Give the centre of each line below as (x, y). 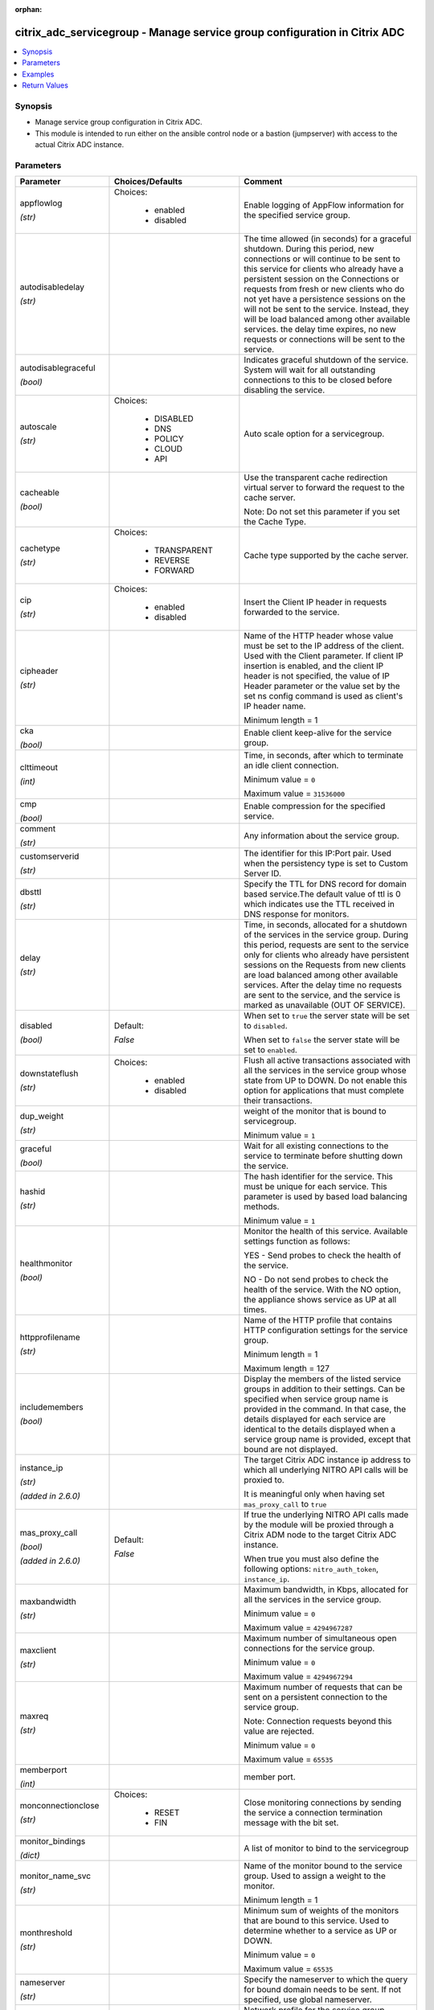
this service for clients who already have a (324, 269)
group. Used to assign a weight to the (315, 1876)
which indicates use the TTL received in (319, 904)
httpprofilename (50, 1337)
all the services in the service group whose (325, 1071)
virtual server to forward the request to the (324, 488)
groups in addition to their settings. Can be (325, 1389)
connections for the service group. (309, 1648)
